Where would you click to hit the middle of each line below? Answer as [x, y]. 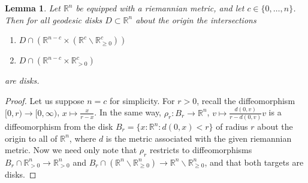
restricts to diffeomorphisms [201, 150]
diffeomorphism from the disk [59, 126]
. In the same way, [128, 112]
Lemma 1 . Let [33, 8]
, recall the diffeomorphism [246, 100]
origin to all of [31, 138]
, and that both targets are [254, 162]
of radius [232, 126]
